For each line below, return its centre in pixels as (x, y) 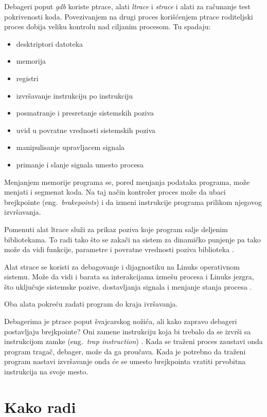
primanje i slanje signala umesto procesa (80, 164)
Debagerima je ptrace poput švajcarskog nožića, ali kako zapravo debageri (121, 321)
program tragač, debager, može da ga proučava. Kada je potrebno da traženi (125, 351)
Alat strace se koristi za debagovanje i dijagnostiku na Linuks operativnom (122, 266)
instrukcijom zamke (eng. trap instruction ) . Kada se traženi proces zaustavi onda (133, 341)
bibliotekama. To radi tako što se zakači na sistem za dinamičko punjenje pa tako (132, 239)
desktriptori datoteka (50, 43)
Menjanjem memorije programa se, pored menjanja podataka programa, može (127, 182)
